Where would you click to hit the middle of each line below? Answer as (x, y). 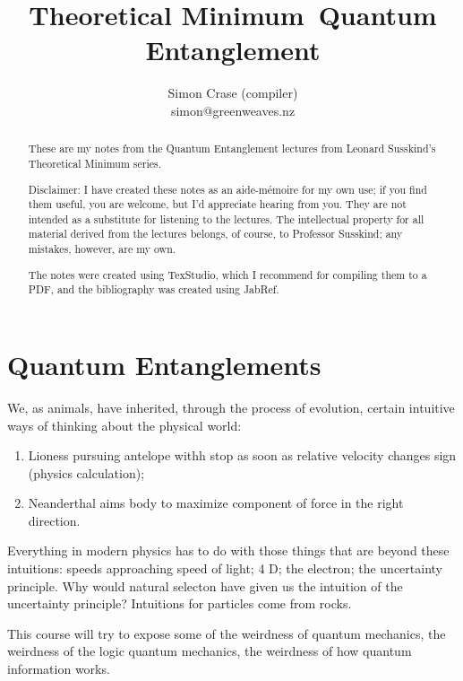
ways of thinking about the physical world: (124, 425)
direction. (54, 520)
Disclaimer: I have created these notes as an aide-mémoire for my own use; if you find (227, 189)
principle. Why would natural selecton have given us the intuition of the (205, 585)
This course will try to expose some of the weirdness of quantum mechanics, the (227, 633)
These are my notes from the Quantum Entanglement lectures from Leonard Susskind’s (232, 148)
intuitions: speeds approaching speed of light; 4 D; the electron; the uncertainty (225, 568)
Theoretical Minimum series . (94, 163)
